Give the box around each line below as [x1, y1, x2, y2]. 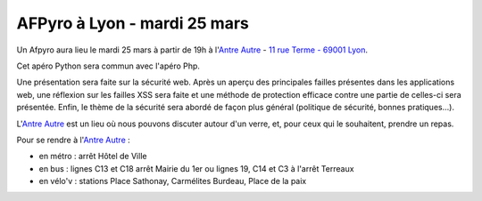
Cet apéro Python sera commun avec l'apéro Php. [16, 60, 201, 71]
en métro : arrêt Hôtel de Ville [38, 151, 147, 162]
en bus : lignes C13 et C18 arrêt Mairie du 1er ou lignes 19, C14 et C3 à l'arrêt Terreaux [38, 163, 354, 173]
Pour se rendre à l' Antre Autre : [16, 134, 131, 145]
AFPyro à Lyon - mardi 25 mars [16, 13, 249, 33]
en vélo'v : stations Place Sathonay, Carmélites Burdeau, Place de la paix [38, 176, 307, 187]
